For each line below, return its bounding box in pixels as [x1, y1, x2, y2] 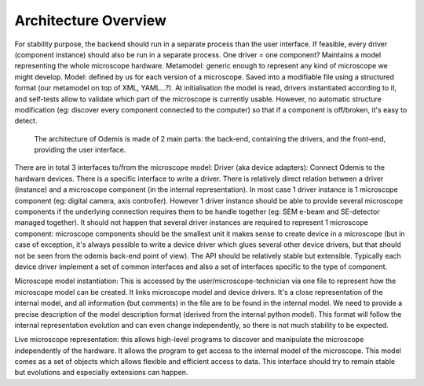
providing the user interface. [34, 145, 126, 155]
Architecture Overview [14, 12, 166, 29]
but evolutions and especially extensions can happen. [14, 368, 188, 377]
